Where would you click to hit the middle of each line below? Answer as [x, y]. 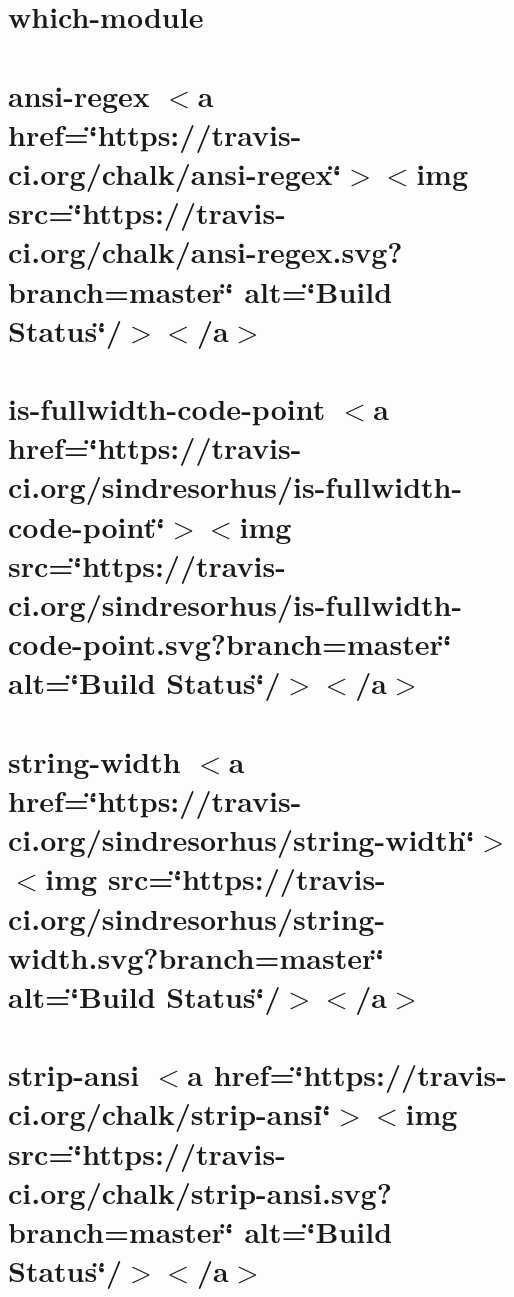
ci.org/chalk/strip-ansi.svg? [200, 1191]
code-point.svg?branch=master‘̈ [230, 643]
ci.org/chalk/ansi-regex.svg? [205, 251]
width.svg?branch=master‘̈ [196, 956]
